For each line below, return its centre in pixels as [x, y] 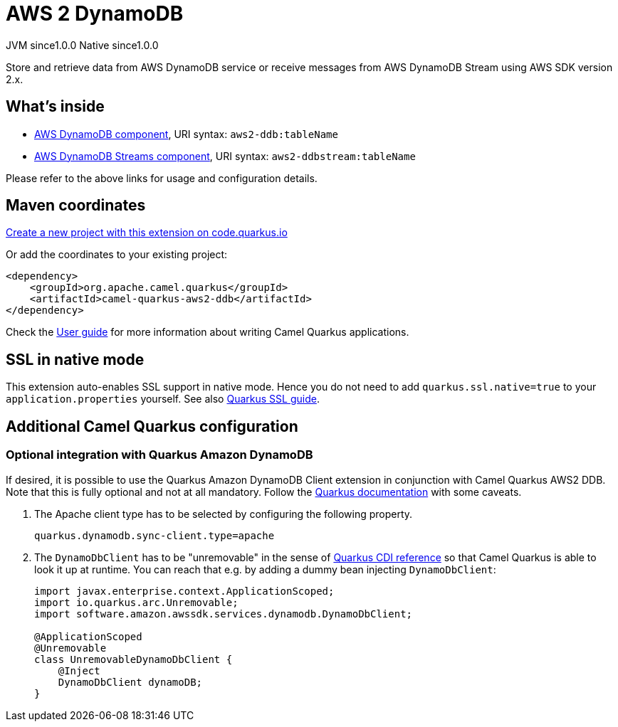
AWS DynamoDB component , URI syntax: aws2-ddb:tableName [186, 134]
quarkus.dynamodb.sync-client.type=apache [154, 535]
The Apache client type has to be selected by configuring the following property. [224, 514]
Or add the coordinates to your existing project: [117, 255]
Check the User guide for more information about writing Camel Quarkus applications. [208, 332]
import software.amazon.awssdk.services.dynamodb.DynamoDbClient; [224, 614]
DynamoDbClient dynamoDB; [130, 682]
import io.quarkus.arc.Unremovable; [136, 602]
